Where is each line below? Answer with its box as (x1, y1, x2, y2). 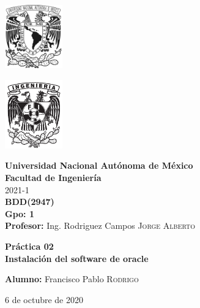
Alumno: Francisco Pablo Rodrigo (5, 272, 139, 285)
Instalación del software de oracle (5, 252, 149, 264)
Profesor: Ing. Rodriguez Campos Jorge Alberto (5, 219, 195, 232)
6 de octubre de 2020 (5, 293, 83, 306)
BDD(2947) (5, 195, 54, 208)
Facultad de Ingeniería (5, 171, 102, 184)
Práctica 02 (5, 240, 54, 252)
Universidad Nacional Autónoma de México (5, 159, 193, 172)
